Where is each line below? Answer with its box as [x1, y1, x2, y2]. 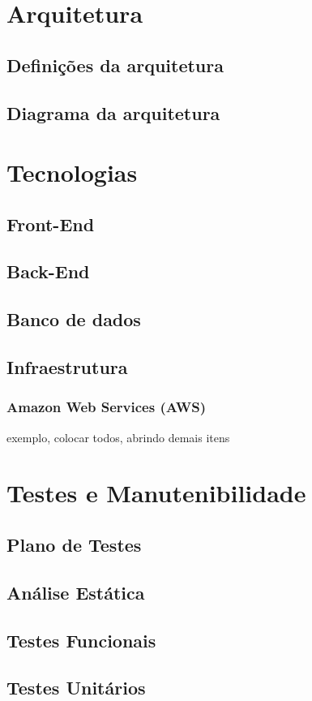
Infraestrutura [6, 355, 128, 380]
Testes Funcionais [6, 627, 156, 652]
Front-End [6, 211, 95, 236]
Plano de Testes [6, 532, 142, 557]
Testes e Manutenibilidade [6, 476, 306, 510]
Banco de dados [6, 307, 141, 332]
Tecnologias [6, 156, 138, 189]
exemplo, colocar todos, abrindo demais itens [6, 428, 230, 445]
